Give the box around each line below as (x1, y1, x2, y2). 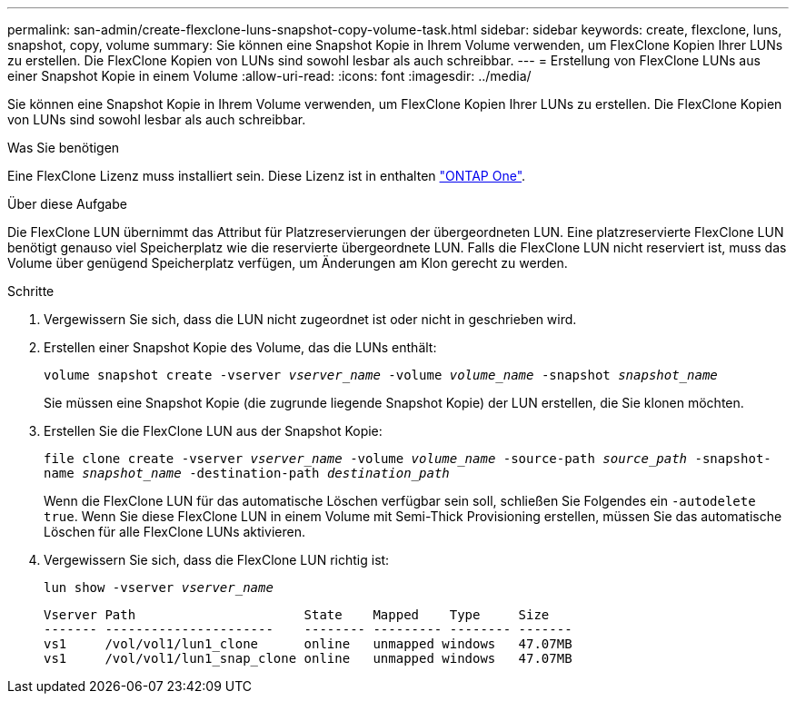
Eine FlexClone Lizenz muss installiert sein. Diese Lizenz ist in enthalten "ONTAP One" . (7, 168, 526, 183)
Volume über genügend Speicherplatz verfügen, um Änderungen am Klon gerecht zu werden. (7, 255, 568, 271)
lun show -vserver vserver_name (44, 580, 274, 595)
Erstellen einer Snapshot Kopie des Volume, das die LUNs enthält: (44, 340, 437, 355)
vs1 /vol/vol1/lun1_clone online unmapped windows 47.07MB (44, 637, 572, 651)
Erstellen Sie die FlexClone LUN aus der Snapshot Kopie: (44, 423, 383, 439)
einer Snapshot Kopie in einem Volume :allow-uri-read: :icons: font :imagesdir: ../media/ (7, 68, 532, 84)
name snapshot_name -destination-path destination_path (44, 466, 450, 480)
